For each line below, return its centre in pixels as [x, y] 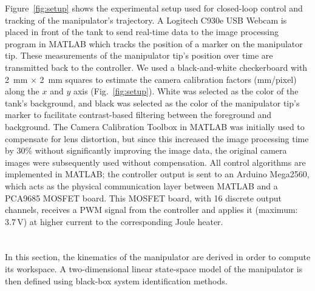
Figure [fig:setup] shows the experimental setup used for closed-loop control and [154, 8]
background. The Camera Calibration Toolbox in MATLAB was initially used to [155, 126]
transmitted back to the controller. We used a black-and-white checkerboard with [156, 67]
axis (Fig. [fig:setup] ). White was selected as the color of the [186, 91]
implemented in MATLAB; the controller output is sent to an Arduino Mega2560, [157, 174]
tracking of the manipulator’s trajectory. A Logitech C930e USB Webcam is [146, 20]
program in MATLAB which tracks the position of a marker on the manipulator [154, 43]
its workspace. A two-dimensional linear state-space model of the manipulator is [154, 269]
